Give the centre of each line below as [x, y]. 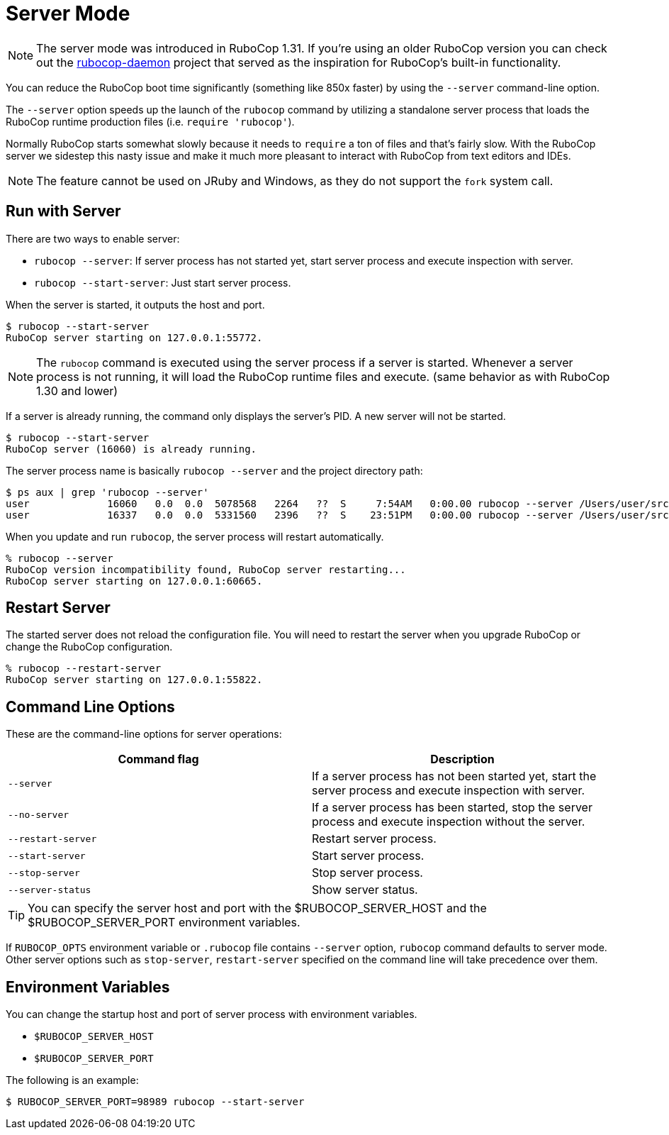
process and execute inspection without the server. [449, 822]
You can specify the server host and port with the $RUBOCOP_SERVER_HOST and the [257, 908]
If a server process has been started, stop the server [452, 808]
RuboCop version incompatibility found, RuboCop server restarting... [206, 569]
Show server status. [365, 890]
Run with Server [63, 211]
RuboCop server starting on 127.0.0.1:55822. [134, 680]
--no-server [39, 814]
